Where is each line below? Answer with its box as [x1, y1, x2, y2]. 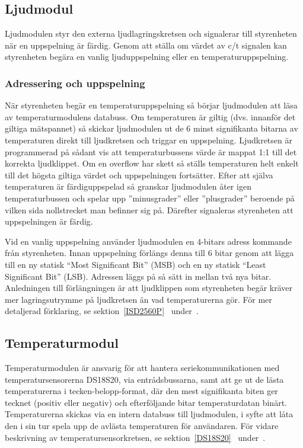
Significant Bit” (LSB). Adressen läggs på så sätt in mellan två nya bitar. [5, 270, 272, 282]
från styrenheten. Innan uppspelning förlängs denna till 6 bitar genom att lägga [5, 247, 294, 259]
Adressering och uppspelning [5, 75, 145, 90]
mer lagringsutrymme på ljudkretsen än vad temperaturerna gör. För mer [5, 293, 272, 305]
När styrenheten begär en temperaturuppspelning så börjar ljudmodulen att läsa [5, 99, 298, 111]
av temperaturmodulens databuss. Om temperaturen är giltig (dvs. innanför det [5, 110, 296, 123]
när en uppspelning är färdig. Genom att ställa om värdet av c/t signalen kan [5, 39, 287, 51]
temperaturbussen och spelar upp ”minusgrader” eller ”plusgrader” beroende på [5, 191, 295, 204]
